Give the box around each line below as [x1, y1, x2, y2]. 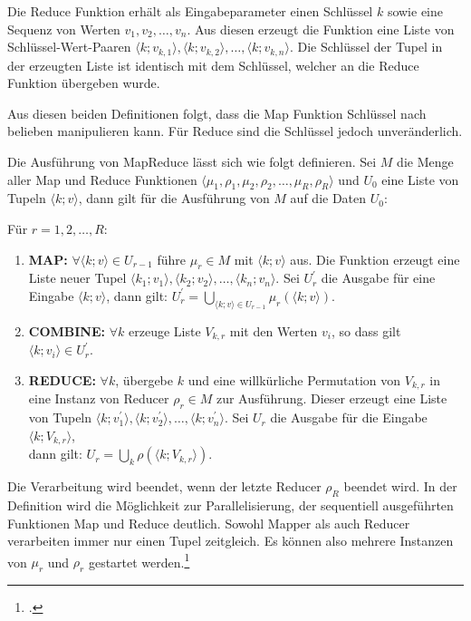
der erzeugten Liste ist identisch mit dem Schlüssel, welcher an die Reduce [7, 55, 419, 74]
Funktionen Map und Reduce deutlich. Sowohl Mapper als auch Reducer [7, 513, 410, 532]
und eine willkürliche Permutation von [187, 370, 401, 389]
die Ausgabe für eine [321, 268, 436, 287]
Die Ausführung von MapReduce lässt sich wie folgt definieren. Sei [7, 152, 377, 171]
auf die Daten [290, 189, 367, 208]
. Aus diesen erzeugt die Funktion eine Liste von [187, 19, 455, 38]
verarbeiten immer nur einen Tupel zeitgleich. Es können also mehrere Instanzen [7, 531, 454, 550]
